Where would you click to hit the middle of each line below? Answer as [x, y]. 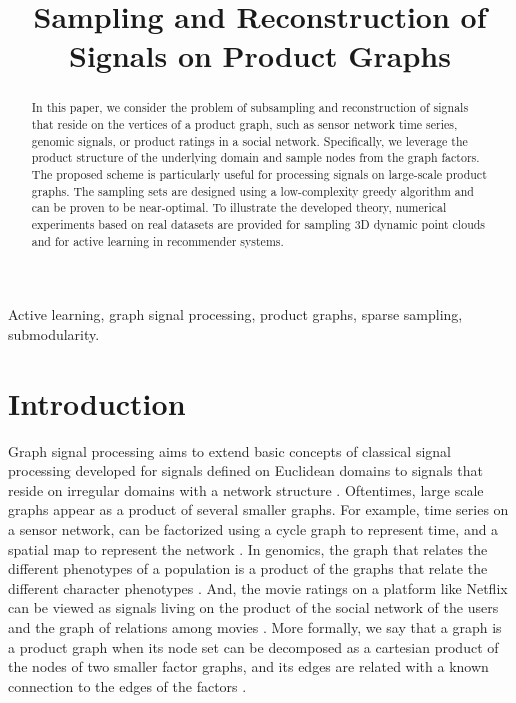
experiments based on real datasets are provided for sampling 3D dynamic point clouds [258, 223]
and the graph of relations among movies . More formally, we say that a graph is [255, 626]
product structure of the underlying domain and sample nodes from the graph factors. [255, 157]
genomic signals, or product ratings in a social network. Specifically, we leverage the [249, 140]
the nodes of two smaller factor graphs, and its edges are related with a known [248, 666]
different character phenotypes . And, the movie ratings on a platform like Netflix [258, 587]
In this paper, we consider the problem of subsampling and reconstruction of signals [250, 107]
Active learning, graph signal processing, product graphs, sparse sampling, [235, 314]
